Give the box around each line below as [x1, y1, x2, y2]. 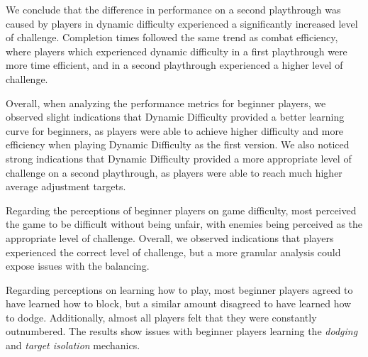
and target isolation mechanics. [6, 338, 140, 353]
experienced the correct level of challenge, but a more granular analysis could [6, 244, 341, 259]
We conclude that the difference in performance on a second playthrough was [6, 2, 341, 16]
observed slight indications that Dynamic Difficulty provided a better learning [6, 109, 345, 124]
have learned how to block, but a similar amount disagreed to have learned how [6, 296, 352, 311]
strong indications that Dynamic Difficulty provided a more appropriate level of [6, 150, 352, 165]
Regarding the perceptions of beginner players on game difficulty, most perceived [6, 202, 357, 217]
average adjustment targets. [6, 179, 126, 194]
